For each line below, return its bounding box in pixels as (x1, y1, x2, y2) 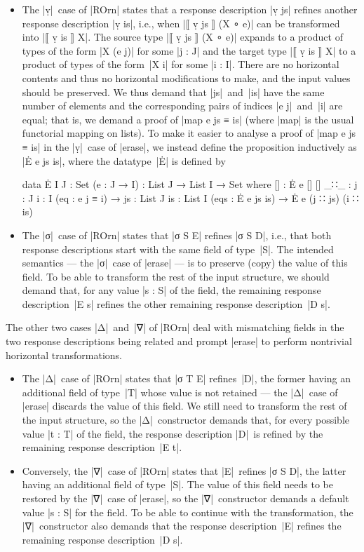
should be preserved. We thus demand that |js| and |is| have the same (22, 84, 325, 99)
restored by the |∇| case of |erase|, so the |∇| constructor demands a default (22, 491, 349, 505)
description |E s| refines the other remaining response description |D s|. (22, 296, 330, 311)
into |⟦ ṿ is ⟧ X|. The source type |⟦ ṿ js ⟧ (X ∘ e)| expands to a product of (22, 29, 343, 44)
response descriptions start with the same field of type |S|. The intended (22, 241, 334, 256)
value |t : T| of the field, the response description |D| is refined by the (22, 426, 323, 440)
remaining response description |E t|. (22, 440, 182, 455)
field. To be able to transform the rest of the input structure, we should (22, 269, 330, 283)
